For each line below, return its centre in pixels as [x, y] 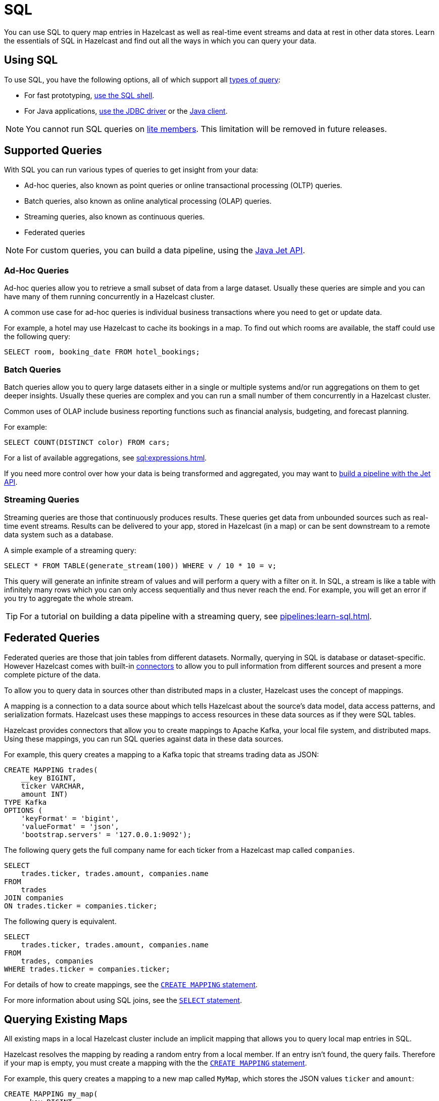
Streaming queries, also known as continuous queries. [115, 217]
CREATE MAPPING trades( [51, 770]
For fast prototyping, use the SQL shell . [89, 95]
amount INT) [44, 794]
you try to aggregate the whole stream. [69, 598]
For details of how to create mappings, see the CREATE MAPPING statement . [131, 984]
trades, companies [57, 961]
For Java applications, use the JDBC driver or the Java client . [126, 111]
